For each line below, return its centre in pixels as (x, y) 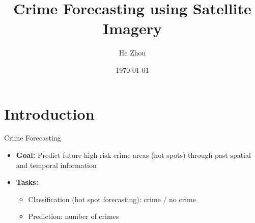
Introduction (49, 113)
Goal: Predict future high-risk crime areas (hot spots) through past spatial (133, 155)
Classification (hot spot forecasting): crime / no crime (112, 199)
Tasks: (27, 182)
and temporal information (56, 165)
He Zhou (132, 53)
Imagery (132, 28)
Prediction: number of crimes (74, 216)
